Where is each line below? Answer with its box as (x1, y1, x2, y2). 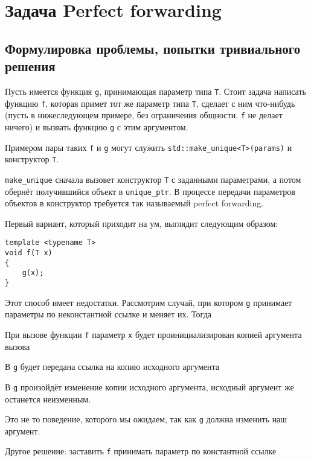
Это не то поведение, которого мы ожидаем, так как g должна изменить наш (5, 413, 287, 425)
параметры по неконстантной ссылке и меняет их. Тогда (5, 308, 211, 320)
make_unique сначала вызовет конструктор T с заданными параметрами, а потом (5, 173, 301, 185)
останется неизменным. (5, 392, 91, 405)
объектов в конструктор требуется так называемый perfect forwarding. (5, 197, 264, 209)
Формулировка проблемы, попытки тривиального (5, 39, 301, 57)
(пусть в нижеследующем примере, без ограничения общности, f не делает (5, 109, 283, 121)
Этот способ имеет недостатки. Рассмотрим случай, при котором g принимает (5, 296, 292, 308)
